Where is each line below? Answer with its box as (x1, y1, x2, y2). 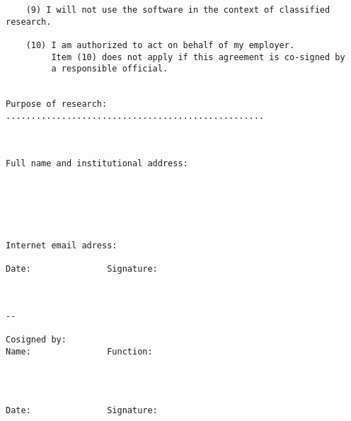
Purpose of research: (6, 99, 108, 110)
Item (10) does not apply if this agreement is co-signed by (51, 52, 345, 62)
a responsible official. (51, 64, 168, 74)
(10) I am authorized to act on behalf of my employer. (25, 40, 295, 50)
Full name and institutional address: (6, 158, 188, 168)
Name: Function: (6, 347, 153, 357)
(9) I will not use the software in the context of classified (25, 5, 330, 15)
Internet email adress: (6, 241, 117, 251)
